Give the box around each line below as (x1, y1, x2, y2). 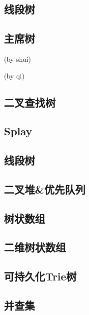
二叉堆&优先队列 (4, 181, 86, 197)
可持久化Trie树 (4, 269, 77, 284)
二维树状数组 (4, 239, 66, 255)
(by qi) (4, 70, 25, 80)
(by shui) (4, 53, 31, 64)
